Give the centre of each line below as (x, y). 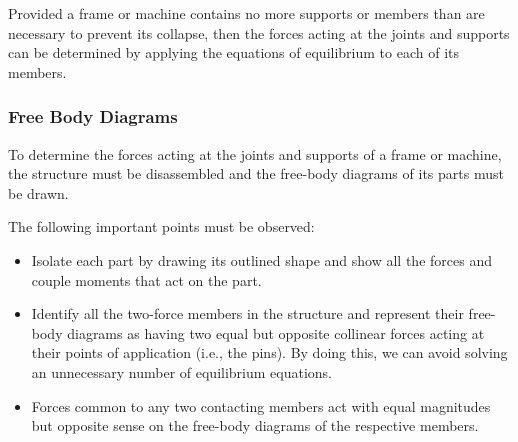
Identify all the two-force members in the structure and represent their (247, 313)
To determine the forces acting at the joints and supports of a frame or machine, (255, 153)
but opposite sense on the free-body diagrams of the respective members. (255, 425)
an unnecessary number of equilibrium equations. (182, 371)
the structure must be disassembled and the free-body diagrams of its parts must (256, 173)
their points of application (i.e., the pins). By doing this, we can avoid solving (269, 352)
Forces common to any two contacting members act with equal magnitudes (261, 405)
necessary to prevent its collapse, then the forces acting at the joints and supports (259, 32)
